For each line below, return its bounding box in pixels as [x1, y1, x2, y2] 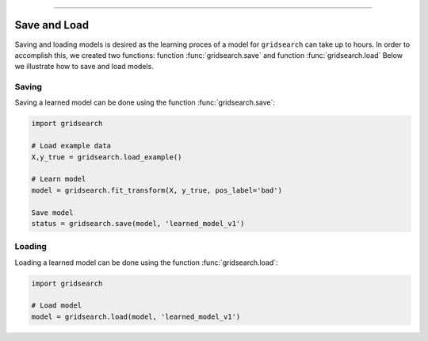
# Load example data [31, 141, 111, 151]
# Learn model [31, 174, 86, 184]
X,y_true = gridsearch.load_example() [31, 152, 182, 162]
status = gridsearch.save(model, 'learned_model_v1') [31, 219, 245, 228]
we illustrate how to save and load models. [14, 62, 154, 71]
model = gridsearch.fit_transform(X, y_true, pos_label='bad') [31, 186, 283, 194]
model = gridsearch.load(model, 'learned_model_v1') [31, 312, 241, 321]
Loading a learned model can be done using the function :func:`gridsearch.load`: [14, 258, 278, 267]
